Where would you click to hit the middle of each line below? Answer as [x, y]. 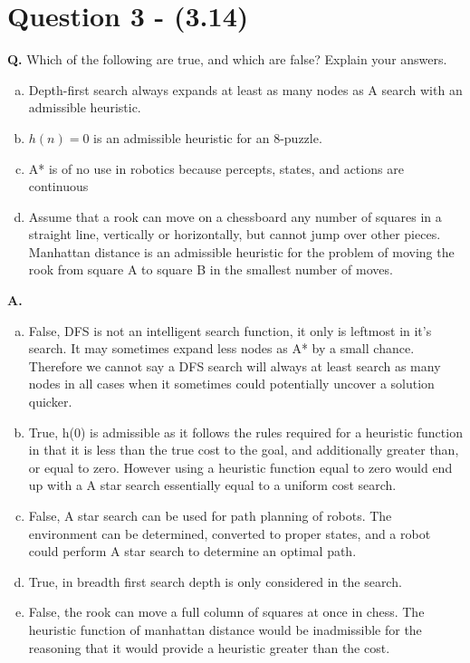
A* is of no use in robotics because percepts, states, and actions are [216, 168]
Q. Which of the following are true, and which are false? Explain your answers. [227, 59]
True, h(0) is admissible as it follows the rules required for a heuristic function [245, 432]
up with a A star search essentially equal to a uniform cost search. [212, 485]
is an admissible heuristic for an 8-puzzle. [208, 137]
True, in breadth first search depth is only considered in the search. [215, 581]
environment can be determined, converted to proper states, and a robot [230, 533]
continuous [58, 186]
